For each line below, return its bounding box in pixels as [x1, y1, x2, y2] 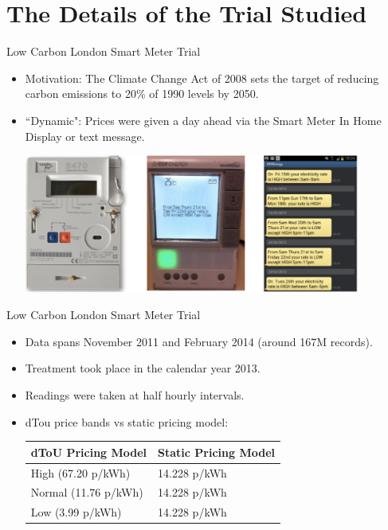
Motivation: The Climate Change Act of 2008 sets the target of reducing [25, 69, 379, 86]
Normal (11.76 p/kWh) [30, 484, 143, 501]
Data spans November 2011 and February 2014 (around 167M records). [25, 333, 373, 349]
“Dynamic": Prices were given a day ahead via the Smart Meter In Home [25, 111, 382, 128]
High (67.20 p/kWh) [30, 464, 131, 481]
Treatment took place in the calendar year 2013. [25, 360, 261, 376]
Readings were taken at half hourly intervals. [25, 387, 245, 403]
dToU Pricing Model [30, 443, 147, 460]
